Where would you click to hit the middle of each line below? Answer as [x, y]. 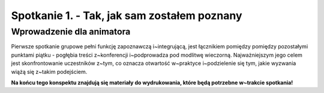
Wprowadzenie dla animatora [71, 32]
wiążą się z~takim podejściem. [49, 72]
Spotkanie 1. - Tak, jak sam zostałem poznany [127, 15]
